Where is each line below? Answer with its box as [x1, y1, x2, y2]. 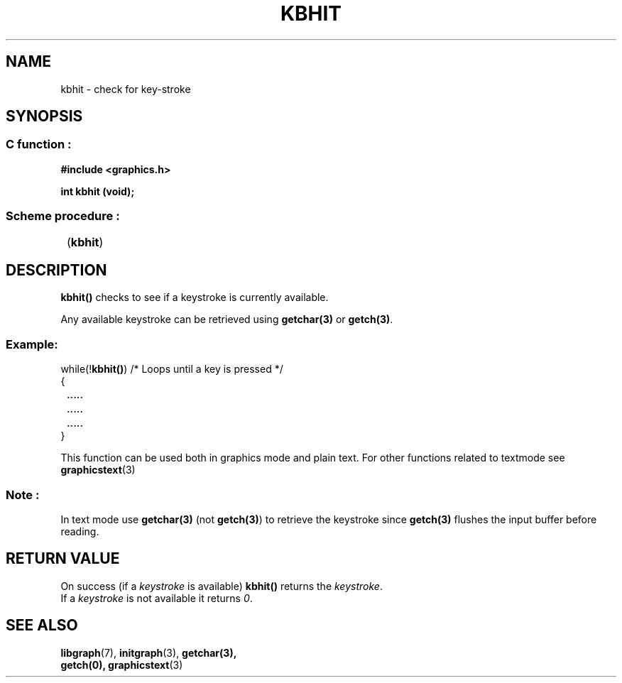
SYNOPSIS [6, 107, 83, 126]
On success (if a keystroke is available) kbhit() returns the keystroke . [60, 579, 383, 592]
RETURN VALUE [6, 550, 120, 568]
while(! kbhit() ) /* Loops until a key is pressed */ [60, 363, 283, 376]
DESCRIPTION [6, 261, 107, 279]
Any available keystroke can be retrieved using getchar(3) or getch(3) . [60, 313, 393, 326]
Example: [6, 337, 58, 351]
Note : [6, 487, 40, 502]
